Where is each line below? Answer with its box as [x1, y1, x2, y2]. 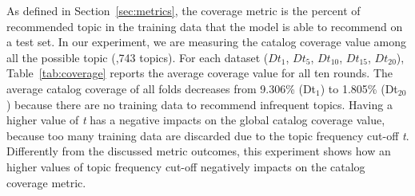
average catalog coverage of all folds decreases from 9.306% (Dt [6, 80, 317, 96]
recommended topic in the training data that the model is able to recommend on [6, 18, 403, 34]
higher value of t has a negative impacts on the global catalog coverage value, [6, 112, 385, 128]
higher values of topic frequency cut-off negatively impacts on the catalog [6, 158, 365, 174]
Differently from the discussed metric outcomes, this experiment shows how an [6, 143, 391, 159]
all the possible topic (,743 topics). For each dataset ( [6, 49, 269, 65]
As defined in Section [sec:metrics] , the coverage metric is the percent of [6, 2, 361, 18]
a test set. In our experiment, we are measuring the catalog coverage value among [6, 33, 407, 50]
